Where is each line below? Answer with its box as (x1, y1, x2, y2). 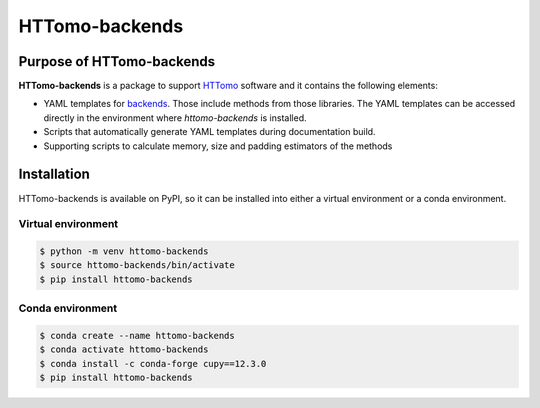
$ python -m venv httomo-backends (39, 246, 209, 257)
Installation (18, 166, 90, 183)
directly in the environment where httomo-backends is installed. (43, 111, 307, 124)
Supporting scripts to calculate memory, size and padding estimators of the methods (43, 140, 393, 152)
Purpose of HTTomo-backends (18, 53, 216, 70)
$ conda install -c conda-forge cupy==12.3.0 (39, 358, 267, 369)
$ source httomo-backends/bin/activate (39, 260, 235, 271)
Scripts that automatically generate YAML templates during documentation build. (43, 126, 376, 138)
